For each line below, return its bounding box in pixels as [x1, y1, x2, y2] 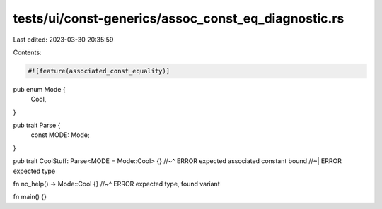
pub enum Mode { [13, 85, 66, 93]
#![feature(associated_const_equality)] [28, 67, 170, 75]
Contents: [13, 48, 42, 56]
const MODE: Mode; [30, 131, 90, 139]
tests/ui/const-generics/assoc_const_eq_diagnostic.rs [13, 11, 345, 26]
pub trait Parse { [13, 121, 61, 130]
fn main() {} [13, 193, 47, 201]
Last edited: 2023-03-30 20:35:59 [13, 35, 114, 44]
